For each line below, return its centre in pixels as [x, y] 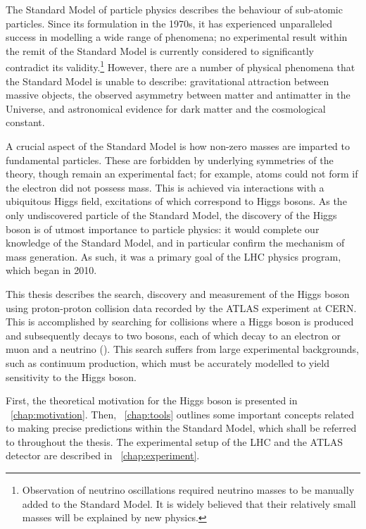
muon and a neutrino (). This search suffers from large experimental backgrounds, [182, 349]
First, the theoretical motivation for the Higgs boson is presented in [152, 400]
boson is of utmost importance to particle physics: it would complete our [163, 229]
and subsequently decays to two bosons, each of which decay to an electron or [173, 335]
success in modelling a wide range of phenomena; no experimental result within [177, 37]
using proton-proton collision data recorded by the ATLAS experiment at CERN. [181, 307]
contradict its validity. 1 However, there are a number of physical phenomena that [181, 66]
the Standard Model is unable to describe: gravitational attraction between [168, 81]
